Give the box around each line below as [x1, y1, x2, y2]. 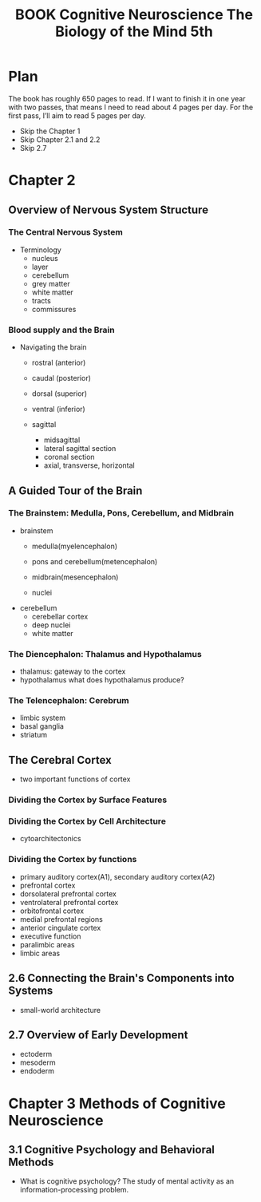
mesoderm [19, 1058, 56, 1067]
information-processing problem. [19, 1185, 129, 1195]
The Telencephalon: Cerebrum [8, 695, 129, 706]
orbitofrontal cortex [19, 906, 85, 915]
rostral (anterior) [31, 358, 86, 368]
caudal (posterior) [31, 374, 92, 383]
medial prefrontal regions [19, 914, 104, 923]
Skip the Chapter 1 [19, 126, 81, 136]
